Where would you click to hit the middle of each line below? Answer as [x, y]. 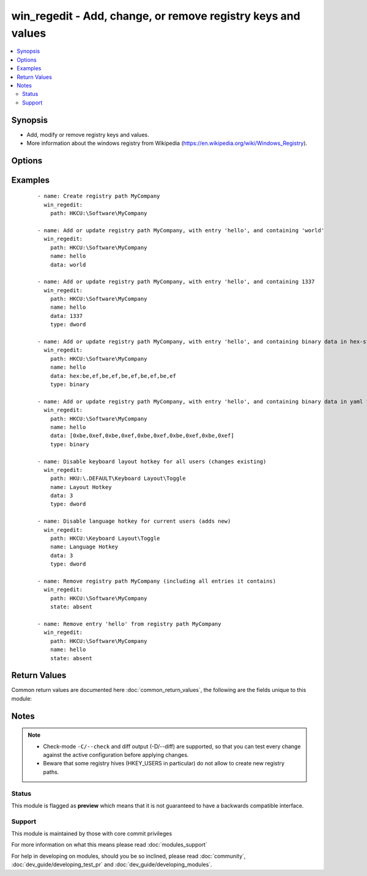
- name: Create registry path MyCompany [99, 196]
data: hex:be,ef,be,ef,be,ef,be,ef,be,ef [113, 376]
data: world [68, 265]
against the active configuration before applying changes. [116, 754]
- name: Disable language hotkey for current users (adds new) [134, 521]
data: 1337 [66, 316]
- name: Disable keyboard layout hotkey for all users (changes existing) [152, 461]
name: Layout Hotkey [81, 487]
